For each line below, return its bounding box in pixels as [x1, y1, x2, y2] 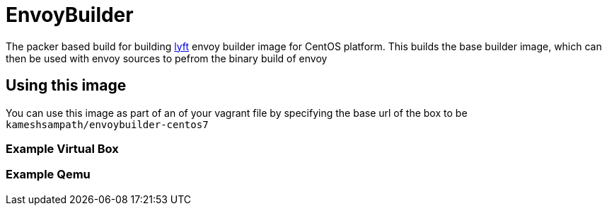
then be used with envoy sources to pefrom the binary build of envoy [6, 52, 328, 64]
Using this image [6, 76, 127, 95]
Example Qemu [6, 167, 91, 182]
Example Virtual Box [6, 141, 119, 156]
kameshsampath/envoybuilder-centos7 [6, 118, 209, 130]
